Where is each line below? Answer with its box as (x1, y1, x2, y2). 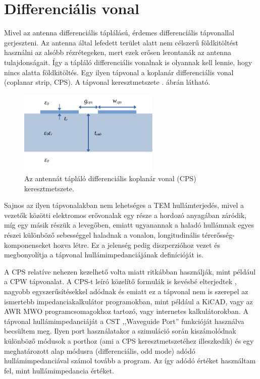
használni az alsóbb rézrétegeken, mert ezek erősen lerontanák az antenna (4, 47, 231, 58)
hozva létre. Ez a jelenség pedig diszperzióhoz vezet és (53, 239, 220, 250)
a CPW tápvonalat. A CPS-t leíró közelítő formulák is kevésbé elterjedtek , (4, 276, 237, 287)
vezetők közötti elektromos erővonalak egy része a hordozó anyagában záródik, (4, 209, 247, 220)
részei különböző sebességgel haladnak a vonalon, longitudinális (4, 230, 200, 240)
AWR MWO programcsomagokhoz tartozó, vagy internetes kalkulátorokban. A (4, 306, 248, 316)
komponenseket (4, 239, 51, 250)
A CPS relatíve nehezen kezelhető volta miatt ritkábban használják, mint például (4, 266, 256, 277)
